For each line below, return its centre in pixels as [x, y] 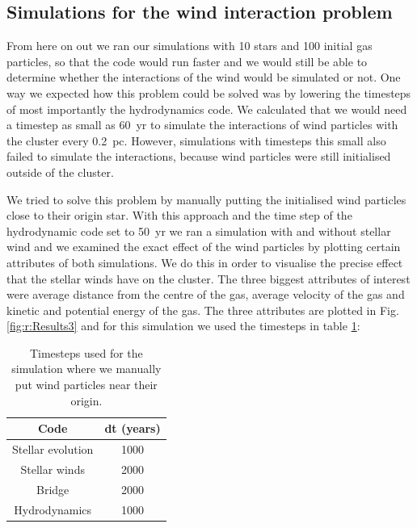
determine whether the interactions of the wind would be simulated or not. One [204, 77]
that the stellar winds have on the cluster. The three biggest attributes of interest [208, 278]
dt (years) [133, 428]
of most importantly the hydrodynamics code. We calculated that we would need [207, 109]
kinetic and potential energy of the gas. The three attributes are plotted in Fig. [203, 310]
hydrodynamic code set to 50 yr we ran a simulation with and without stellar [199, 230]
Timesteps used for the [86, 352]
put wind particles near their [86, 385]
